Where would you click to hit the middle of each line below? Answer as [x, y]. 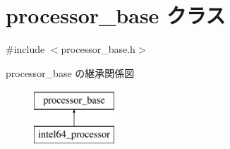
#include [25, 49]
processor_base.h [98, 49]
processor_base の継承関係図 [70, 72]
